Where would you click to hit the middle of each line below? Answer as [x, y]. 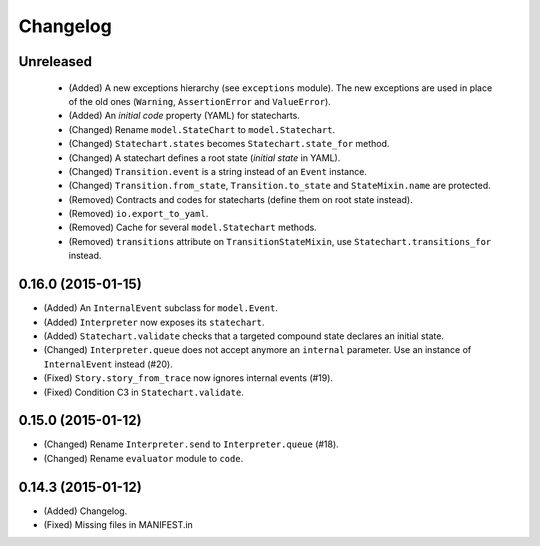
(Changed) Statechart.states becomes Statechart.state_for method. [229, 144]
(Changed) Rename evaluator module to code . [143, 458]
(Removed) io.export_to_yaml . [138, 214]
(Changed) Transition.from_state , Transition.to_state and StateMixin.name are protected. [280, 186]
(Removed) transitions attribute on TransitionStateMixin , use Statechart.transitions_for [280, 241]
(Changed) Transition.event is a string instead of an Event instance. [217, 171]
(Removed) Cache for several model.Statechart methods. [192, 227]
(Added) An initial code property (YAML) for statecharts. [184, 116]
